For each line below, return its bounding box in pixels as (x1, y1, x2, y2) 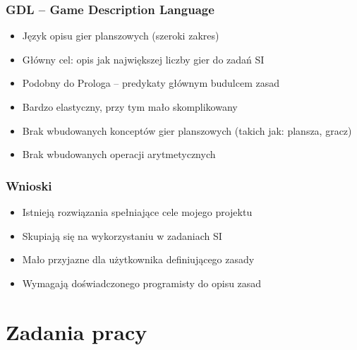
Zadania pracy (6, 317, 147, 346)
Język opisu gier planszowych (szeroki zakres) (22, 28, 219, 43)
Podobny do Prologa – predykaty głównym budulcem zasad (22, 76, 280, 90)
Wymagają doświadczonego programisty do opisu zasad (22, 275, 262, 290)
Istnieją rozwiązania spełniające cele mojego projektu (22, 205, 253, 219)
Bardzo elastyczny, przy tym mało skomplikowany (22, 99, 238, 114)
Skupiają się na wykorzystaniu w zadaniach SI (22, 228, 222, 243)
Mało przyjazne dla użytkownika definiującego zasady (22, 252, 255, 267)
